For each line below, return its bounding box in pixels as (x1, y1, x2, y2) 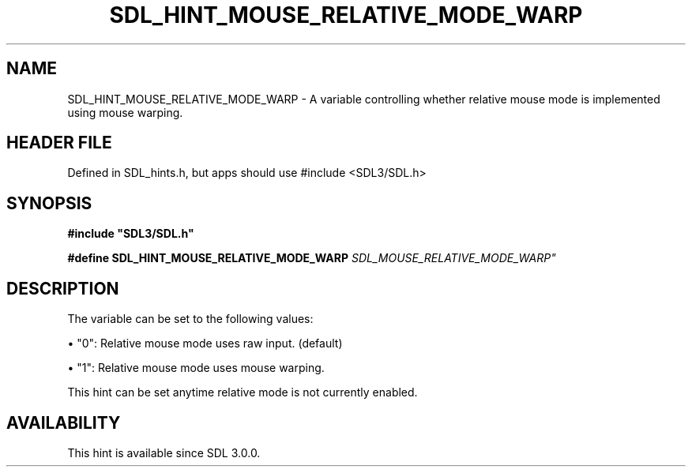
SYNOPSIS (6, 193, 92, 213)
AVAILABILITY (6, 412, 121, 433)
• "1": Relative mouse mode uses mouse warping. (67, 361, 325, 375)
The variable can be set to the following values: (67, 312, 314, 326)
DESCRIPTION (6, 278, 119, 298)
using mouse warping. (67, 105, 183, 119)
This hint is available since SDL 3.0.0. (67, 445, 261, 460)
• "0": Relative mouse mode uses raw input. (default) (67, 336, 343, 351)
